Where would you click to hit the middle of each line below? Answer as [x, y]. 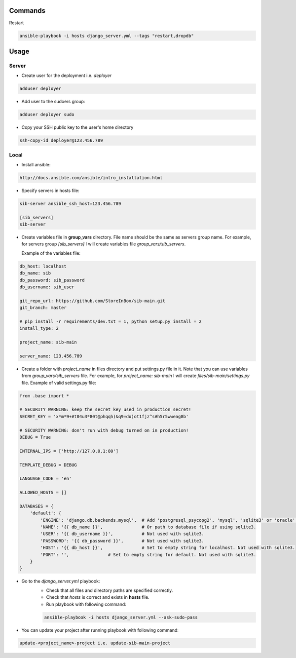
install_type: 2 [39, 329]
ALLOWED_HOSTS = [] [43, 493]
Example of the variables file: [51, 253]
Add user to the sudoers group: [53, 102]
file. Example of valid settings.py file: [59, 383]
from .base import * [44, 396]
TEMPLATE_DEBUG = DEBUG [48, 465]
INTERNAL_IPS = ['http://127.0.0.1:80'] [69, 451]
